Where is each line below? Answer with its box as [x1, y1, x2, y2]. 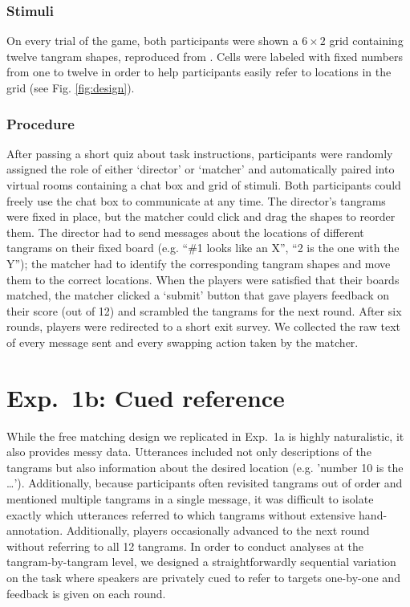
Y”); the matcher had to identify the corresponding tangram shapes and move [6, 255, 391, 271]
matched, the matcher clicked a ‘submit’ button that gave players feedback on [6, 287, 389, 303]
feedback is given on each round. [6, 585, 166, 601]
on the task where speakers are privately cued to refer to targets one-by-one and [6, 569, 400, 585]
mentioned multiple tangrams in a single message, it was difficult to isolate [6, 491, 374, 507]
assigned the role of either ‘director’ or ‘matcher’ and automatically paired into [6, 161, 395, 177]
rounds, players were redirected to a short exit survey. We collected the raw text [6, 318, 400, 335]
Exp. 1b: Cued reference [6, 381, 285, 413]
